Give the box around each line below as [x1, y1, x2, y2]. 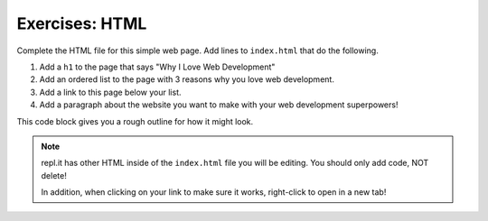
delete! [41, 170, 67, 180]
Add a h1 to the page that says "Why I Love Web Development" [39, 61, 276, 72]
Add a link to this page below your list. [39, 87, 182, 97]
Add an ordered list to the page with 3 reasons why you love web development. [39, 74, 334, 85]
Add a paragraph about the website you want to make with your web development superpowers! [39, 99, 399, 110]
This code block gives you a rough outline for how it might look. [16, 115, 254, 126]
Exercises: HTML [16, 14, 147, 33]
